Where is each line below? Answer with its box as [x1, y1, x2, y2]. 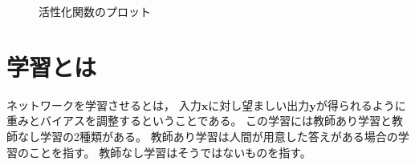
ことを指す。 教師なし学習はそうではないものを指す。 [28, 143, 311, 160]
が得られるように [315, 96, 406, 113]
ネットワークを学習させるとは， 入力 [6, 96, 201, 113]
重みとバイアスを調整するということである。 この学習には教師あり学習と [6, 112, 393, 129]
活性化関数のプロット [39, 3, 151, 19]
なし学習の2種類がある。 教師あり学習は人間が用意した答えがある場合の [17, 127, 398, 144]
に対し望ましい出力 [208, 96, 310, 113]
